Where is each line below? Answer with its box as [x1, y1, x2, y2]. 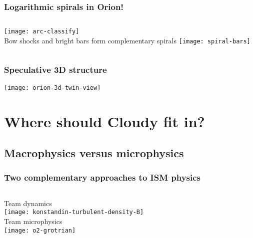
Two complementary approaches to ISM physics [4, 171, 201, 184]
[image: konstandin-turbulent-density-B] [4, 209, 144, 216]
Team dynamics [4, 198, 52, 208]
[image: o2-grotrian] [4, 227, 76, 234]
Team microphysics [4, 216, 62, 227]
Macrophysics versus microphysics [4, 145, 184, 161]
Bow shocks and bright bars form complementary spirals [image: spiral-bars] [4, 35, 250, 45]
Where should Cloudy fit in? [4, 111, 205, 131]
